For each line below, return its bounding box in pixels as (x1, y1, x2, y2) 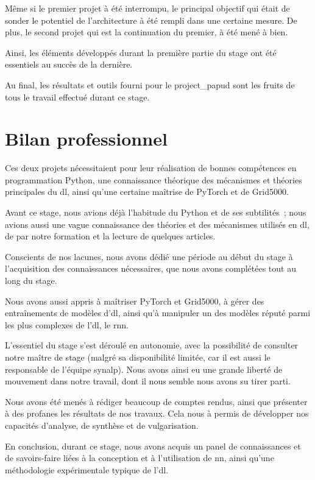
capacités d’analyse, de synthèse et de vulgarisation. (5, 418, 199, 431)
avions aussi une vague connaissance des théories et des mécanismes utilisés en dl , (5, 217, 310, 230)
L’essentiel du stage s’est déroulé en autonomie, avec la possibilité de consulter (5, 339, 299, 351)
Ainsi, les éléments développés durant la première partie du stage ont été (5, 46, 277, 58)
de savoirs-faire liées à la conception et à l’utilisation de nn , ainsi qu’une (5, 451, 274, 464)
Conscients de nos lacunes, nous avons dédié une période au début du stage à (5, 250, 293, 263)
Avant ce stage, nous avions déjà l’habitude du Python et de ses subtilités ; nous (5, 206, 306, 219)
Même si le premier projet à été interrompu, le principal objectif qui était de (5, 2, 290, 14)
